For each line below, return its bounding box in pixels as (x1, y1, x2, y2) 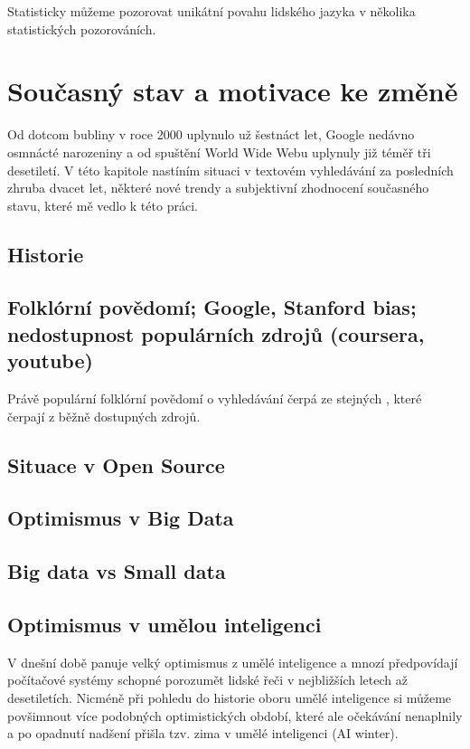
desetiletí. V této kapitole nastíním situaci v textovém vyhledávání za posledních (7, 160, 454, 179)
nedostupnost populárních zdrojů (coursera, (7, 319, 425, 347)
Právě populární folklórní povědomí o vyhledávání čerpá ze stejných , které (7, 389, 422, 408)
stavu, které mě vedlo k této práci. (7, 195, 198, 214)
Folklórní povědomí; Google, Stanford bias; (7, 293, 417, 321)
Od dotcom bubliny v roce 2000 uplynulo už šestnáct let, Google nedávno (7, 125, 415, 144)
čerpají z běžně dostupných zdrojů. (7, 406, 201, 425)
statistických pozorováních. (7, 19, 156, 38)
